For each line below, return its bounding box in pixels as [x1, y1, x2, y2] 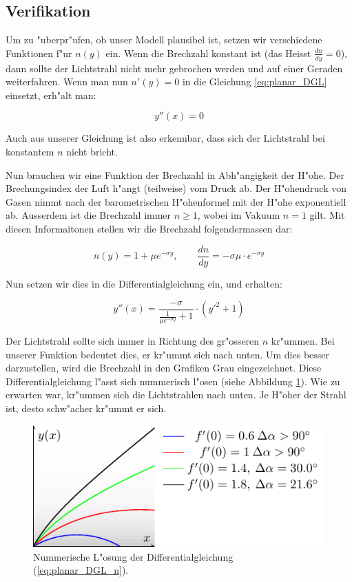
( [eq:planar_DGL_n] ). [33, 563, 129, 577]
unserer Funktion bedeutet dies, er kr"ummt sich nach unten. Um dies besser [6, 347, 330, 361]
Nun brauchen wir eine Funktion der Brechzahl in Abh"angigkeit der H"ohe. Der [6, 167, 344, 182]
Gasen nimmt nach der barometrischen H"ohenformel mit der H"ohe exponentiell [6, 194, 346, 208]
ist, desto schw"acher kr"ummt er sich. [6, 400, 167, 415]
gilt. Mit [309, 208, 345, 222]
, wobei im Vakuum [197, 208, 280, 222]
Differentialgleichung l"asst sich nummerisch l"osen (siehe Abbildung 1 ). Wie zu [6, 374, 340, 388]
